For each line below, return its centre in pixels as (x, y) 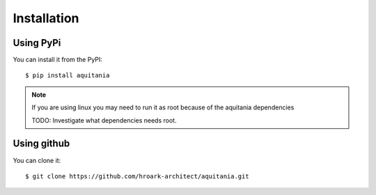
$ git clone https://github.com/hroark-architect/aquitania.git (138, 176)
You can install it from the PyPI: (57, 60)
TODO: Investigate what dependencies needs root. (104, 120)
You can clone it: (37, 160)
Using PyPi (37, 43)
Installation (46, 18)
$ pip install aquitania (68, 76)
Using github (41, 144)
